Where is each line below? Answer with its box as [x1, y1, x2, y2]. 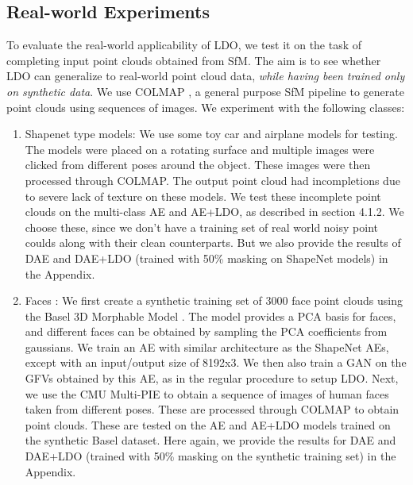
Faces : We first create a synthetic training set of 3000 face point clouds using [25, 292, 403, 309]
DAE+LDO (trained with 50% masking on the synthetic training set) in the [25, 448, 396, 464]
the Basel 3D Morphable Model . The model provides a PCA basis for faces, [25, 307, 396, 324]
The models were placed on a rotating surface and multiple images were [25, 140, 375, 157]
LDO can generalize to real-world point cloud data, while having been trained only [6, 67, 405, 84]
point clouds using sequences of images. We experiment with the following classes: [6, 98, 405, 115]
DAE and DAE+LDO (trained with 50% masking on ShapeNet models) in [25, 249, 388, 266]
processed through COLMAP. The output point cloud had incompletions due [25, 171, 400, 188]
